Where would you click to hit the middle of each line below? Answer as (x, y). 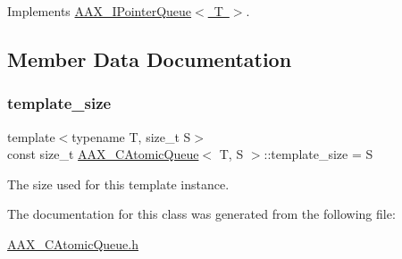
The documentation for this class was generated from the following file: (201, 214)
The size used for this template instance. (118, 184)
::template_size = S (318, 154)
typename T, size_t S (131, 136)
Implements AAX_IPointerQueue (100, 11)
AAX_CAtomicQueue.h (73, 243)
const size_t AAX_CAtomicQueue (103, 154)
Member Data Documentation (150, 58)
